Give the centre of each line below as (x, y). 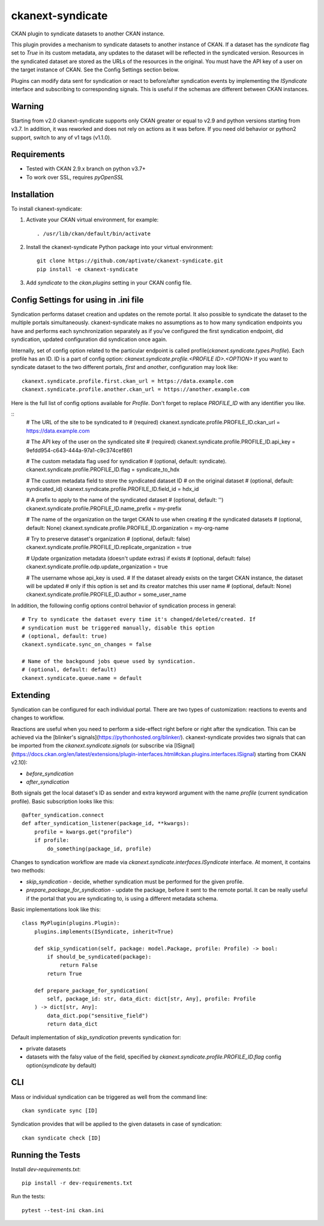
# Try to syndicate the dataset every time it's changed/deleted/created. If (139, 619)
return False (79, 965)
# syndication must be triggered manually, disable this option (118, 628)
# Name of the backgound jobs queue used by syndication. (109, 661)
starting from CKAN (281, 754)
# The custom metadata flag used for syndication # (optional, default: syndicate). (127, 461)
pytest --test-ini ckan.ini (63, 1210)
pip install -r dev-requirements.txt (77, 1183)
